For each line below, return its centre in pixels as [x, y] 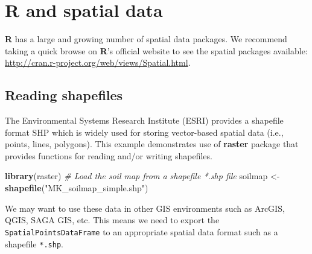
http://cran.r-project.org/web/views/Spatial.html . [98, 62]
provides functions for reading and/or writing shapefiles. [109, 155]
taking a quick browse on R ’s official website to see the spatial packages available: [156, 50]
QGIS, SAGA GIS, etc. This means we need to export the [112, 220]
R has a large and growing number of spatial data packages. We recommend [146, 39]
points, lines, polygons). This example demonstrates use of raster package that [152, 144]
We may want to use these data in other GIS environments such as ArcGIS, [145, 208]
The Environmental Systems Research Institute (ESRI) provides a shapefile [144, 120]
